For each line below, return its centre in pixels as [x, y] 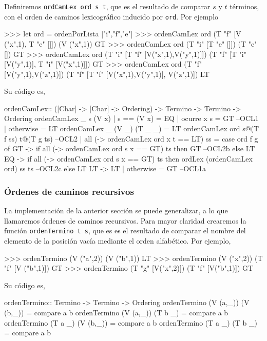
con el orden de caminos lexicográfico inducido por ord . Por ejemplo [111, 16]
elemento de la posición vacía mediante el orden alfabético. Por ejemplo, [118, 241]
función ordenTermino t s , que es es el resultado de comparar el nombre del [125, 230]
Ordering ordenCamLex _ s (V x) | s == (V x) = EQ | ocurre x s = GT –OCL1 [131, 118]
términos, [244, 6]
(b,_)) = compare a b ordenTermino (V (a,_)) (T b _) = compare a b [116, 313]
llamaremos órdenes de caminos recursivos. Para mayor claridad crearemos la [125, 220]
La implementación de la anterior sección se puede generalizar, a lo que [116, 210]
